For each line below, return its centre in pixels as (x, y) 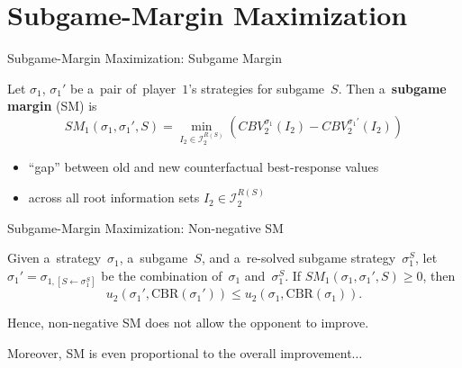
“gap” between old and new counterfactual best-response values (204, 166)
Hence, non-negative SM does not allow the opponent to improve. (188, 323)
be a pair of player (123, 88)
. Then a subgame (392, 88)
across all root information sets (114, 197)
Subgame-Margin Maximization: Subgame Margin (145, 58)
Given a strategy (54, 258)
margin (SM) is (52, 106)
